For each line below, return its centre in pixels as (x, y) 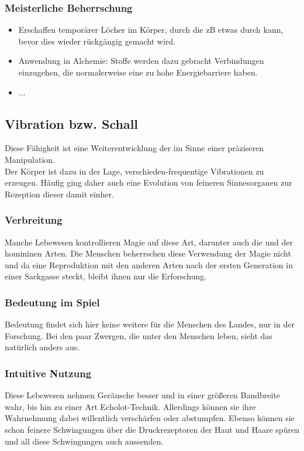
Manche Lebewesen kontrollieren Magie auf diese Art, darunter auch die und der (149, 242)
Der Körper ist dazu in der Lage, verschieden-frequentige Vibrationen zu (134, 171)
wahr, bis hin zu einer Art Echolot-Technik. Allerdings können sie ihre (130, 406)
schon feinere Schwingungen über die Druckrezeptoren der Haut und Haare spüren (152, 429)
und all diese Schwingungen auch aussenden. (84, 441)
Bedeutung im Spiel (52, 302)
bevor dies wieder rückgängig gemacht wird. (97, 41)
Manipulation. (30, 159)
